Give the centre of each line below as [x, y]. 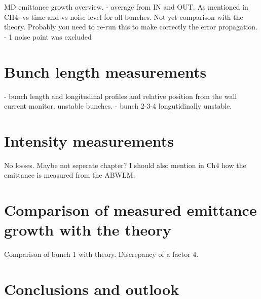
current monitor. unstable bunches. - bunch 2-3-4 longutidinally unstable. [118, 106]
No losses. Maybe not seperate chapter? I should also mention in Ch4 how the [125, 165]
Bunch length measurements [105, 71]
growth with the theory [88, 230]
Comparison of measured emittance [130, 210]
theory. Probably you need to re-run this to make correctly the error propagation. [131, 27]
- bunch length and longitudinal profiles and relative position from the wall [121, 96]
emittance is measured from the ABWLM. [70, 175]
